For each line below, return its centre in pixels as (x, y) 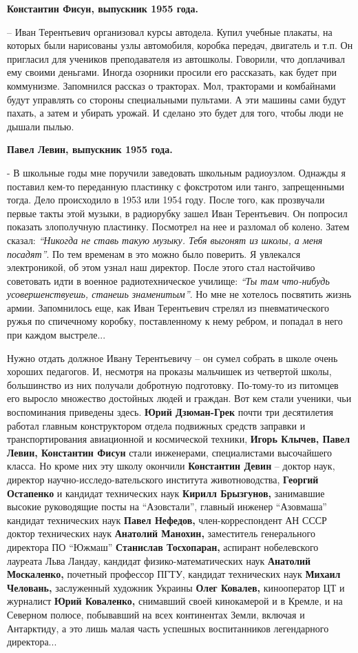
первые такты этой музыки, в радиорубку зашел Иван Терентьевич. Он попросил (177, 213)
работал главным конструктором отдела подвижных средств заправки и (156, 425)
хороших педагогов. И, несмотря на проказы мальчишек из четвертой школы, (169, 371)
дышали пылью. (41, 126)
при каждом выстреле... (56, 335)
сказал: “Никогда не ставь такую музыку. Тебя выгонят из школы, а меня (165, 240)
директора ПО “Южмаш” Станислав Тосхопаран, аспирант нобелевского (163, 546)
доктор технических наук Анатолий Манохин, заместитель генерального (161, 533)
